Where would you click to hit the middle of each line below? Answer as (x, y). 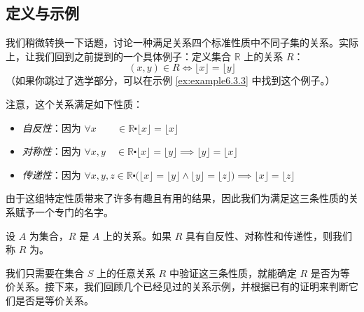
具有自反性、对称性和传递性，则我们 (268, 235)
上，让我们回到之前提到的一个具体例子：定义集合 (118, 56)
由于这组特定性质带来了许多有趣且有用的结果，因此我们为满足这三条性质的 (177, 198)
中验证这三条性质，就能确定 (233, 272)
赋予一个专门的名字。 (64, 211)
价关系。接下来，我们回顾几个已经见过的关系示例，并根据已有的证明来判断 (177, 286)
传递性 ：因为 (51, 174)
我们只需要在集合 (45, 272)
